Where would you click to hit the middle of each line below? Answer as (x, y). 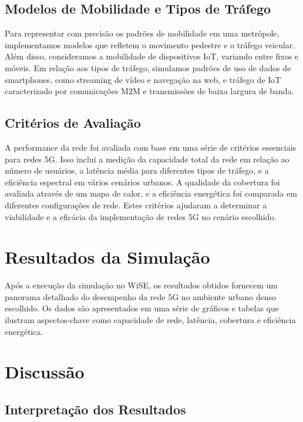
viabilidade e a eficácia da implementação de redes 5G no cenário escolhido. (141, 216)
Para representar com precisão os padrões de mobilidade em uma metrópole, (142, 33)
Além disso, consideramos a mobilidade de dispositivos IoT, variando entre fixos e (152, 56)
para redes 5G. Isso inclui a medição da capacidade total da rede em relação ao (147, 159)
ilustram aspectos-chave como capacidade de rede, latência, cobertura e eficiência (150, 320)
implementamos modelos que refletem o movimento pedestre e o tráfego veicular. (150, 44)
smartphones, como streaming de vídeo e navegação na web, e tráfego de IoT (143, 79)
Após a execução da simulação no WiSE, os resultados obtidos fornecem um (142, 285)
